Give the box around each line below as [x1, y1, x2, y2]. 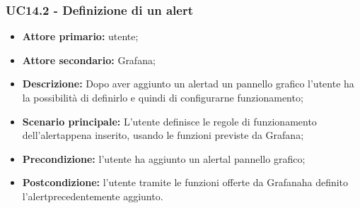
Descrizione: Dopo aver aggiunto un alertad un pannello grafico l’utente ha [22, 76, 354, 91]
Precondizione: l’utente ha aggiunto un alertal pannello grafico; [22, 151, 306, 166]
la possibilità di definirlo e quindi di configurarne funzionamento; [22, 90, 303, 104]
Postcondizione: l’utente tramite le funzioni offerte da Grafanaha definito [22, 175, 349, 190]
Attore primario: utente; [22, 29, 139, 44]
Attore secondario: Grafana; [22, 52, 156, 67]
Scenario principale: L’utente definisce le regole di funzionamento [22, 114, 317, 128]
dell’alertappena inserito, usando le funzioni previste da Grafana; [22, 128, 304, 142]
